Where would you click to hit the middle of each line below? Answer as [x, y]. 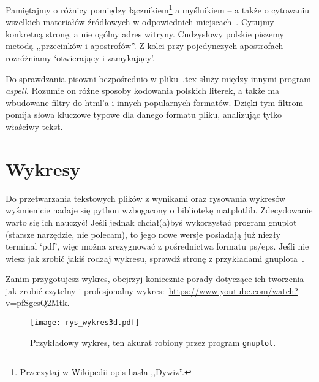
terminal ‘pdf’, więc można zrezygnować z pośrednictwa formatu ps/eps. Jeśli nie [157, 246]
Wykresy [43, 168]
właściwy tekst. [34, 126]
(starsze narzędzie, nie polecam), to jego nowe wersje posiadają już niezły [143, 234]
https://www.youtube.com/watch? [233, 290]
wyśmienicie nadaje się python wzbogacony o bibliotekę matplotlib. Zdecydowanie [159, 210]
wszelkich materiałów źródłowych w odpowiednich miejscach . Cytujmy [140, 22]
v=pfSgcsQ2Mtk [36, 303]
